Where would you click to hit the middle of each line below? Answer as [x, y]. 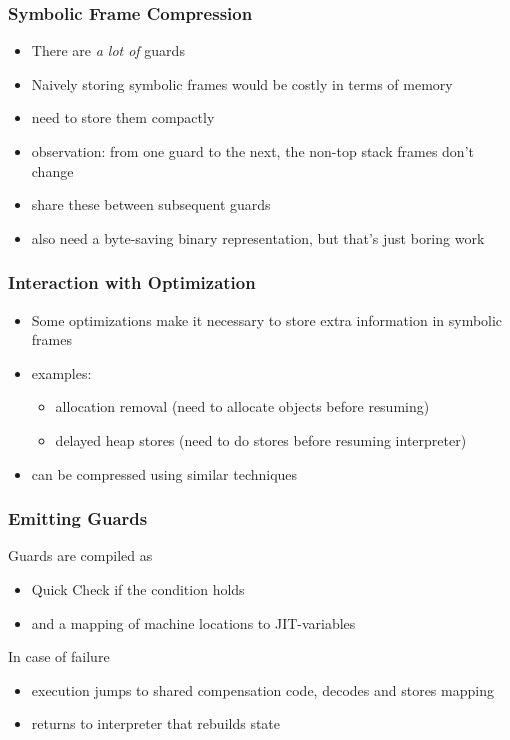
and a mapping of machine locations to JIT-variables [193, 622]
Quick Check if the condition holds [138, 588]
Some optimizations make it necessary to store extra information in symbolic [267, 319]
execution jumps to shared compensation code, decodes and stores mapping [262, 689]
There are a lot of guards [108, 50]
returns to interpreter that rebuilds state [156, 723]
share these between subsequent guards [151, 204]
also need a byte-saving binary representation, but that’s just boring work [258, 237]
